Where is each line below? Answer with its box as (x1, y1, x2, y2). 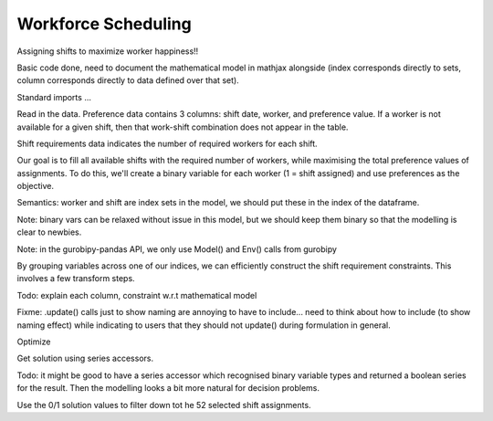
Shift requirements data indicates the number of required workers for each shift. (16, 138, 319, 149)
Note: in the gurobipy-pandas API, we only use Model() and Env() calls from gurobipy (16, 243, 338, 255)
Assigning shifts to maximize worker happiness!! (16, 46, 199, 57)
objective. (16, 181, 55, 192)
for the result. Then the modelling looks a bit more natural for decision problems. (16, 383, 320, 394)
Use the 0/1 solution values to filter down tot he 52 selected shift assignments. (16, 399, 311, 410)
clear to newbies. (16, 226, 82, 237)
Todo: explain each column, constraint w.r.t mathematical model (16, 289, 257, 300)
